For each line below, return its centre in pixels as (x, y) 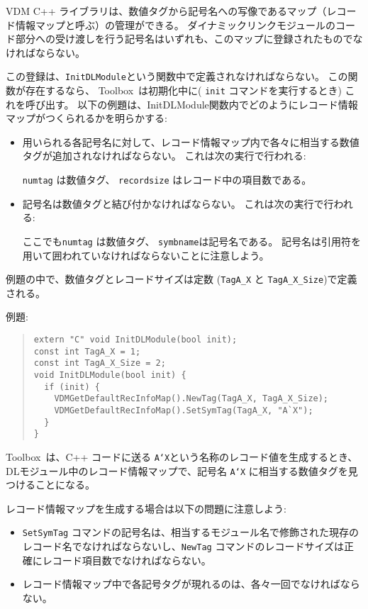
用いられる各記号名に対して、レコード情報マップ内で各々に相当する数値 (191, 141)
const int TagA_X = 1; (87, 351)
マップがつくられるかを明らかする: (87, 118)
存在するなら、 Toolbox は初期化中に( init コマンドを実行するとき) (183, 90)
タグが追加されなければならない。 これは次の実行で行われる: (164, 156)
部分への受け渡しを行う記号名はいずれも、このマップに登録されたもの (179, 39)
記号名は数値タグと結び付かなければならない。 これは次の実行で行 (178, 203)
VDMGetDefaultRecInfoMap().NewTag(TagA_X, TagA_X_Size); (191, 399)
